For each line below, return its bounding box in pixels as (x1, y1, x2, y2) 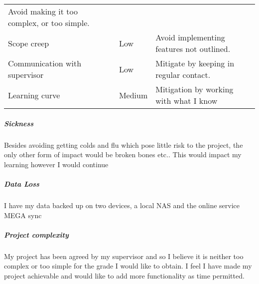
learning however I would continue (4, 159, 109, 169)
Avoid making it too (8, 5, 78, 17)
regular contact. (155, 69, 211, 80)
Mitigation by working (155, 83, 234, 95)
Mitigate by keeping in (155, 57, 235, 69)
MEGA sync (4, 210, 42, 220)
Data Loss (4, 178, 39, 189)
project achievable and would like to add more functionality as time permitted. (4, 270, 245, 281)
